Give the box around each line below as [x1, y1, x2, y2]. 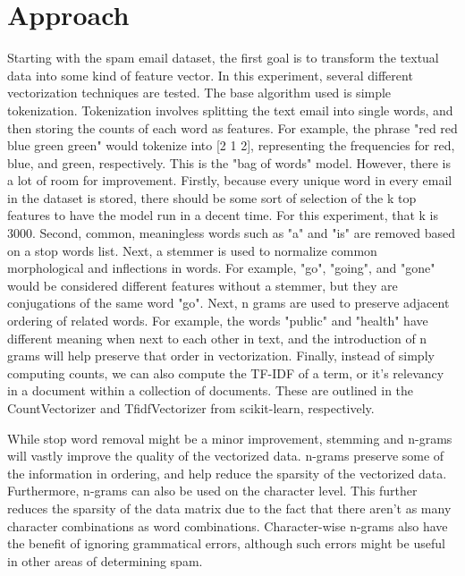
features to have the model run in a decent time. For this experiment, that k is [7, 206, 439, 224]
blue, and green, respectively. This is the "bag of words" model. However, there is [7, 153, 451, 172]
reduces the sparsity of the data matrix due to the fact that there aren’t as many [7, 498, 452, 517]
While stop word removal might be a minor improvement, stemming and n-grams [7, 428, 452, 447]
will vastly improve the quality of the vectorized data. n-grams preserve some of [7, 446, 444, 465]
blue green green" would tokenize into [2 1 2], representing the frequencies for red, [7, 136, 455, 155]
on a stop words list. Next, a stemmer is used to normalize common [7, 241, 377, 259]
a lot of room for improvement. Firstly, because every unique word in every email [7, 171, 452, 190]
